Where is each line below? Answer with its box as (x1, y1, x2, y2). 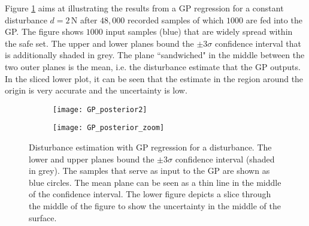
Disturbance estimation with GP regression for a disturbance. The (29, 141, 272, 153)
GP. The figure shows (5, 25, 84, 38)
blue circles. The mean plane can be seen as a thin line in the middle (29, 176, 281, 188)
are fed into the (246, 13, 302, 26)
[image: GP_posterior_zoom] (53, 123, 165, 132)
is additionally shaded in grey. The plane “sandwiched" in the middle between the (5, 49, 305, 61)
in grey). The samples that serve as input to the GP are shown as (29, 164, 270, 177)
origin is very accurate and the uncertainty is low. (5, 84, 187, 97)
